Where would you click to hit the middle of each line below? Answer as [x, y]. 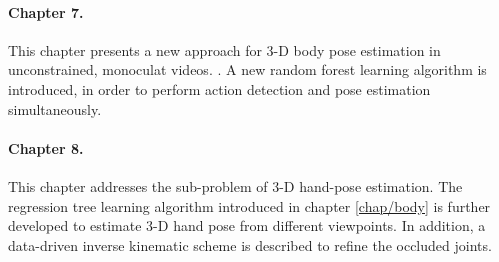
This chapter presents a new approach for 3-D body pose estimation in [224, 49]
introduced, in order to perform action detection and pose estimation [219, 88]
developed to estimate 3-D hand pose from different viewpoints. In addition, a [247, 225]
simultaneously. [55, 108]
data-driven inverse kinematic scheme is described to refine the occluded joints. [250, 244]
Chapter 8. [46, 147]
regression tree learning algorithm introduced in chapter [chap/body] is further [249, 205]
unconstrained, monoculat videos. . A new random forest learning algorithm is [247, 69]
